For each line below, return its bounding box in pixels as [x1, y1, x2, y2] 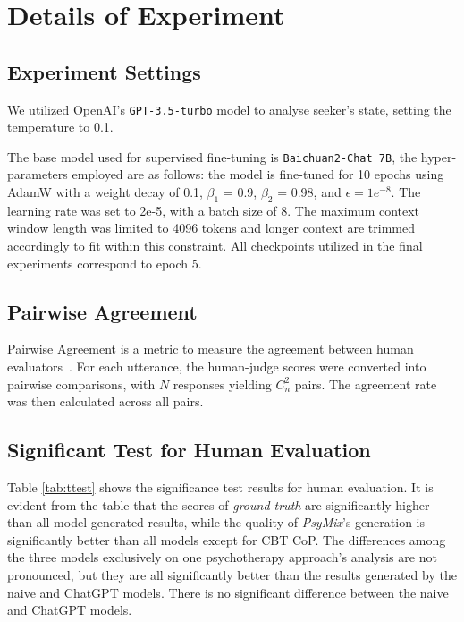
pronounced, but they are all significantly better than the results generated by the [7, 566, 457, 584]
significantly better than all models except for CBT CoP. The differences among [7, 530, 446, 549]
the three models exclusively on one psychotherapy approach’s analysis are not [7, 548, 437, 567]
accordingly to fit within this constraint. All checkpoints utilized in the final [7, 236, 423, 255]
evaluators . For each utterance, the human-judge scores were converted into [7, 357, 426, 376]
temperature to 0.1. [7, 117, 114, 136]
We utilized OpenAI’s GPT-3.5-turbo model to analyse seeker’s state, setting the [7, 99, 451, 118]
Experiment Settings [7, 57, 201, 85]
